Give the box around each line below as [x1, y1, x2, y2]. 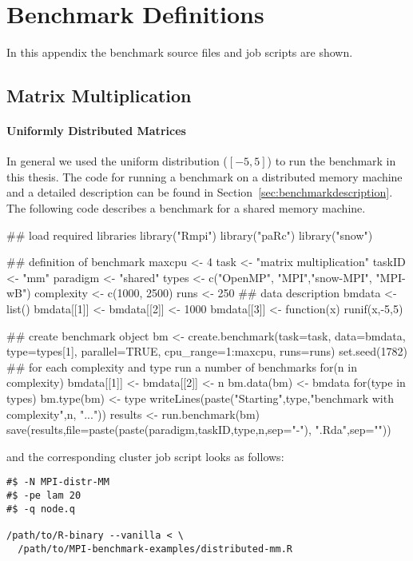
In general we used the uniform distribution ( [6, 153, 228, 169]
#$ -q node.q [6, 503, 75, 515]
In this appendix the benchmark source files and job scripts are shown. [6, 44, 353, 61]
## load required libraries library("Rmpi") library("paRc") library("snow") [6, 226, 373, 243]
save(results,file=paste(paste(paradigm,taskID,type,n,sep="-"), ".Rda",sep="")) [6, 421, 391, 438]
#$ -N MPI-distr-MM [6, 476, 109, 488]
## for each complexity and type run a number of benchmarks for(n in [6, 358, 357, 375]
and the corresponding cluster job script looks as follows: [6, 448, 284, 464]
